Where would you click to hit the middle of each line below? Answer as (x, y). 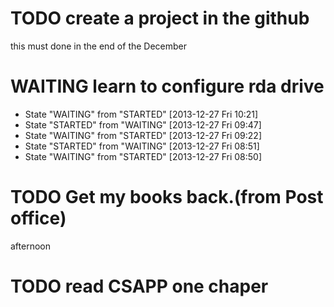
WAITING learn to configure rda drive (167, 86)
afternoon (30, 246)
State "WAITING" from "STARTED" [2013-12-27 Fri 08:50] (143, 156)
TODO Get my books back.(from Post (167, 197)
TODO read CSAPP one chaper (139, 286)
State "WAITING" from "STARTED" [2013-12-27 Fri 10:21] (141, 114)
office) (38, 218)
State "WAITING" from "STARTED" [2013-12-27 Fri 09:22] (143, 135)
